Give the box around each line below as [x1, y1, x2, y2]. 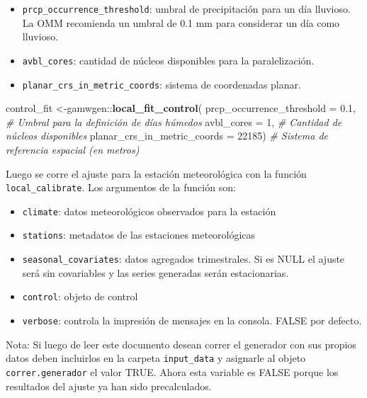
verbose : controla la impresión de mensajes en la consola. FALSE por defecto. [22, 313, 362, 327]
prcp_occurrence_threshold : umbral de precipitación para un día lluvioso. [22, 1, 351, 16]
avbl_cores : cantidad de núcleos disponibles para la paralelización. [22, 52, 315, 67]
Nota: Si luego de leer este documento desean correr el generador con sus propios [6, 336, 356, 351]
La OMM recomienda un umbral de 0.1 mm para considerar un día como [22, 15, 340, 30]
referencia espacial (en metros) [6, 142, 140, 157]
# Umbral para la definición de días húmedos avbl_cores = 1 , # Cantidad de [6, 114, 342, 129]
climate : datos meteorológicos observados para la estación [22, 203, 276, 218]
